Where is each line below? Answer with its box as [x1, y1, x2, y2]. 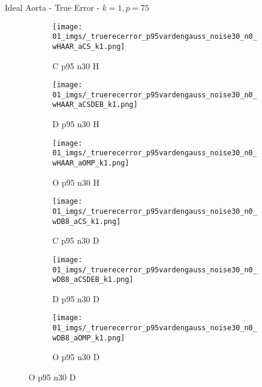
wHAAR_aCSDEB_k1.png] [52, 100, 138, 109]
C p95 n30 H [52, 59, 99, 72]
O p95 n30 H [52, 176, 99, 188]
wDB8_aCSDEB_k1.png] [52, 275, 134, 284]
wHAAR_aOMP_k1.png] [52, 159, 129, 168]
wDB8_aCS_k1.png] [52, 217, 121, 226]
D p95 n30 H [52, 118, 99, 130]
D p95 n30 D [52, 292, 99, 305]
